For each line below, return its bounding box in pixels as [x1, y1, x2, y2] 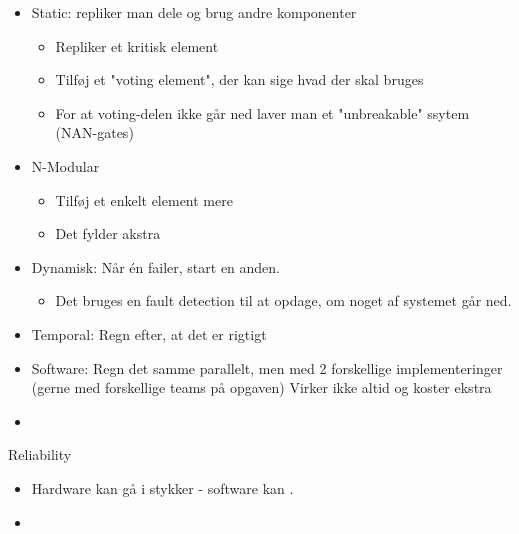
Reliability [8, 444, 72, 465]
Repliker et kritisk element [55, 35, 219, 56]
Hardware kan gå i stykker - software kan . [31, 477, 294, 498]
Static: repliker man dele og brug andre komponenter [31, 2, 357, 22]
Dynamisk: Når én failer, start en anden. [31, 256, 281, 277]
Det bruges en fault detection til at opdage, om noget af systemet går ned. [55, 290, 512, 311]
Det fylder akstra [55, 223, 161, 244]
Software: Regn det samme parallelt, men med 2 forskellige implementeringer [31, 357, 503, 378]
